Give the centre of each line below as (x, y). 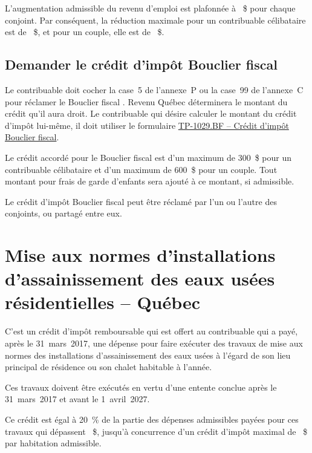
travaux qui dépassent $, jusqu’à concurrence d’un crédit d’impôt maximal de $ (156, 431)
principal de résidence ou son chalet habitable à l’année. (109, 367)
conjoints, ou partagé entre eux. (63, 213)
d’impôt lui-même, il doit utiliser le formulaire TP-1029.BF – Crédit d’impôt (147, 125)
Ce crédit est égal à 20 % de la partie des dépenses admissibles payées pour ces (152, 419)
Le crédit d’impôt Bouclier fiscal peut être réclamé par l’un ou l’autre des (141, 201)
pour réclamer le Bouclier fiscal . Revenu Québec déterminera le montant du (146, 101)
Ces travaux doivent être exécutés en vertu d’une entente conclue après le (141, 387)
